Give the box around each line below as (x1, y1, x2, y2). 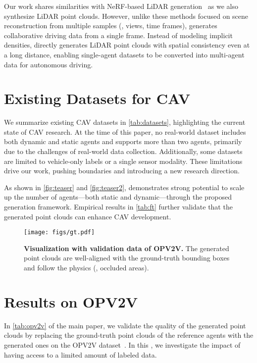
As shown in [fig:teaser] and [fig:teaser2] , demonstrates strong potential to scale (4, 182, 245, 192)
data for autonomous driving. (4, 59, 93, 69)
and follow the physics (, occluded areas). (24, 262, 149, 273)
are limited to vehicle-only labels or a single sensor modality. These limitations (4, 156, 243, 166)
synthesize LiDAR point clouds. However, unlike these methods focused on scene (4, 10, 249, 21)
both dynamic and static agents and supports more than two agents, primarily (4, 136, 242, 147)
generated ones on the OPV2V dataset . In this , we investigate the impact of (4, 339, 241, 350)
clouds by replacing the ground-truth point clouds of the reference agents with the (4, 330, 254, 340)
